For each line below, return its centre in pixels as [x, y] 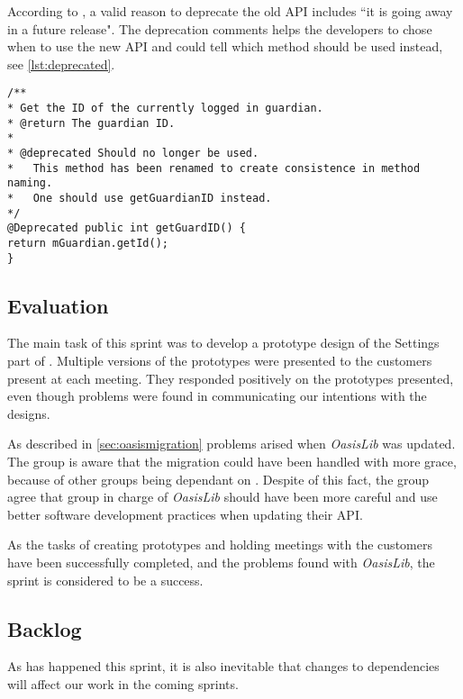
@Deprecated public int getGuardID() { [127, 228]
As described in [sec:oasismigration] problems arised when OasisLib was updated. [231, 444]
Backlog [45, 628]
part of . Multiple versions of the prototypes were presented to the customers [220, 361]
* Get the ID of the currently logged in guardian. [165, 109]
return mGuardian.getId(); [88, 243]
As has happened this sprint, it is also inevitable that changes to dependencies [223, 666]
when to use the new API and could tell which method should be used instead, [225, 46]
